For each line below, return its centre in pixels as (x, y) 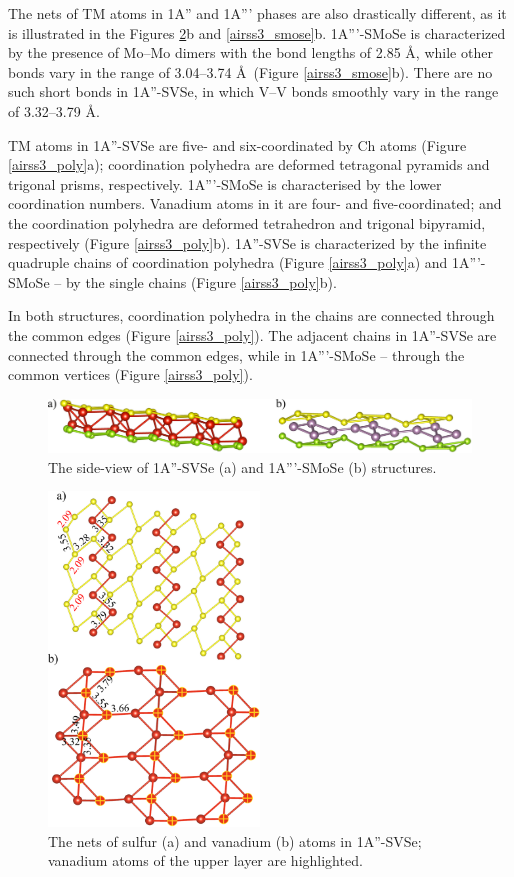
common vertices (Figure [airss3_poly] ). (130, 374)
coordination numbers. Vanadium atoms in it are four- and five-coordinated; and (255, 203)
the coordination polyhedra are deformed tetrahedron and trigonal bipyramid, (247, 222)
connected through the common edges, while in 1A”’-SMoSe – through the (236, 354)
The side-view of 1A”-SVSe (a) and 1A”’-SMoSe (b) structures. (242, 466)
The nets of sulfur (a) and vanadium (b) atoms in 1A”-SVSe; (235, 840)
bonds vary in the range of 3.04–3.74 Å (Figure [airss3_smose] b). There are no (250, 71)
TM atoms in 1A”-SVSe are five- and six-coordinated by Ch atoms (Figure (237, 144)
